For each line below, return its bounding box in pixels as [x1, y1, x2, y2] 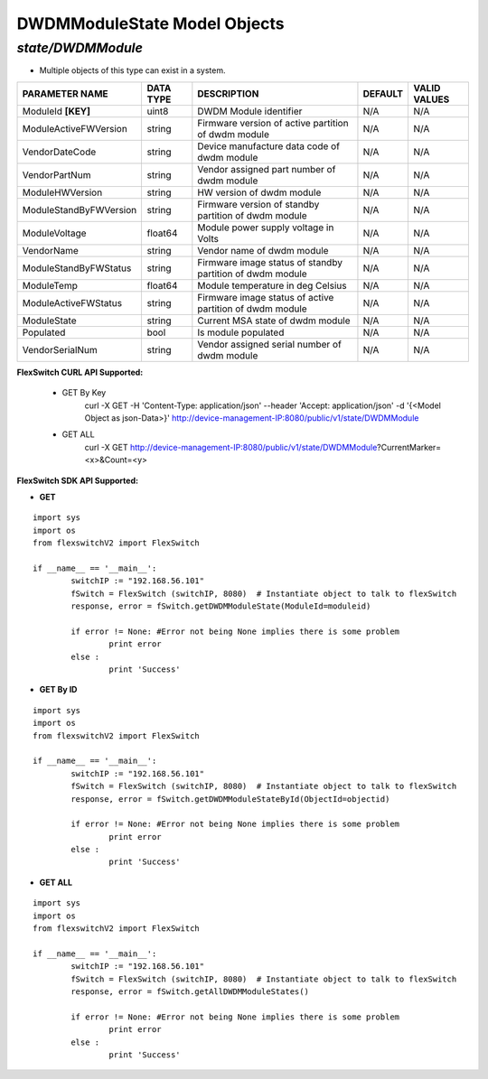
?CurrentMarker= [376, 442, 442, 452]
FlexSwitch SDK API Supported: [16, 475, 139, 486]
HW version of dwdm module [197, 186, 322, 199]
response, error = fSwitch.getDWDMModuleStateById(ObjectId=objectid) [70, 794, 390, 804]
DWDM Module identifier [197, 105, 303, 117]
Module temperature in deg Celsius [197, 279, 347, 292]
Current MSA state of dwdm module [197, 314, 352, 327]
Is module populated [197, 326, 285, 339]
